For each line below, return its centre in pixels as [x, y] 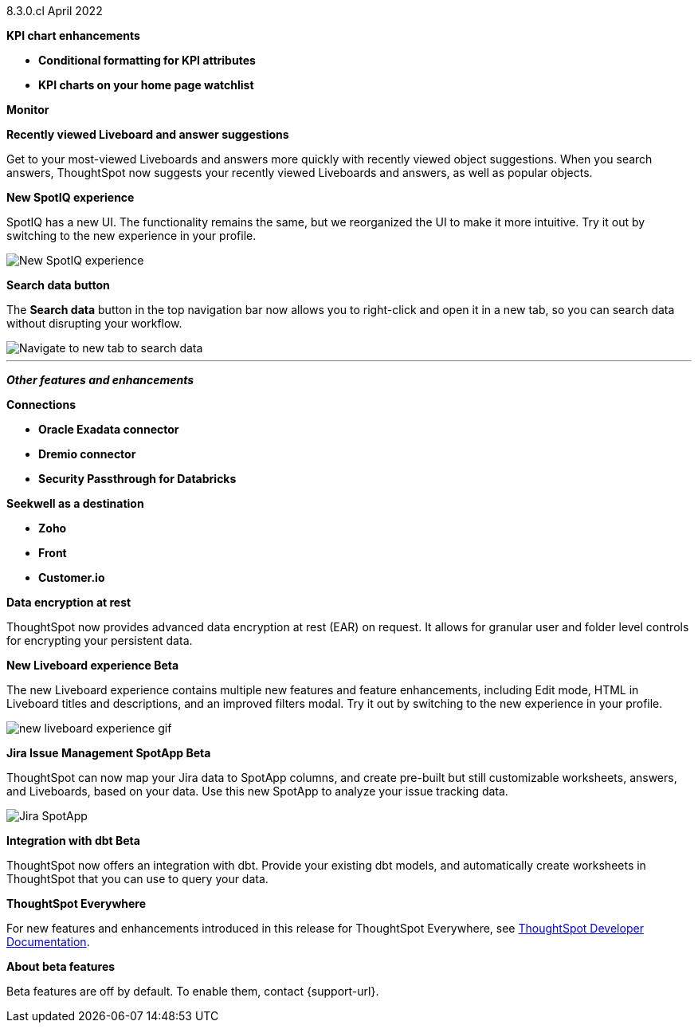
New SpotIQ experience [71, 197]
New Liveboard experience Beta [93, 665]
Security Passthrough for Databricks [137, 479]
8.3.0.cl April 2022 [55, 11]
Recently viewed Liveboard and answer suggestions [148, 134]
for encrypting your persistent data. [100, 640]
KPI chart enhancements [73, 35]
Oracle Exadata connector [109, 429]
